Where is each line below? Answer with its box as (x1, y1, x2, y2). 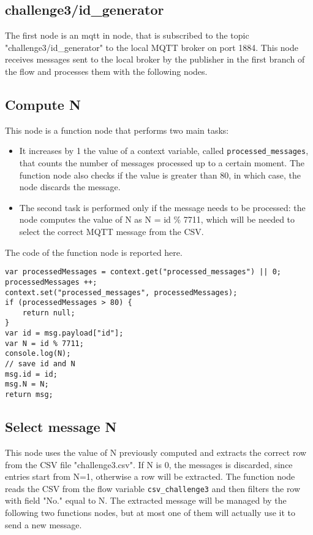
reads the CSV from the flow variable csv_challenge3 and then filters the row (5, 482, 301, 495)
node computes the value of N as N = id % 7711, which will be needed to (19, 213, 295, 226)
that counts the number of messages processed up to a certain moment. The (19, 156, 305, 169)
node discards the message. (19, 180, 121, 193)
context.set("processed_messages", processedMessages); (5, 288, 238, 297)
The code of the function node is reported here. (5, 245, 183, 258)
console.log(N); (5, 349, 71, 358)
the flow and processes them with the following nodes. (5, 64, 208, 77)
